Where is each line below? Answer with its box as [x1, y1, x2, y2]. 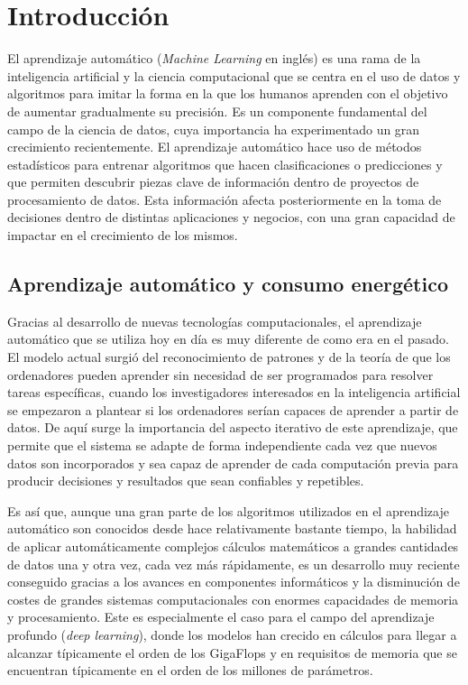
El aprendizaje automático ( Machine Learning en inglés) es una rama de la [7, 49, 421, 68]
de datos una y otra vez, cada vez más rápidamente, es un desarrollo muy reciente [7, 554, 460, 573]
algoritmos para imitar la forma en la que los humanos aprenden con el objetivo [7, 84, 448, 103]
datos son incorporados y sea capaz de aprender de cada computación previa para [7, 453, 459, 472]
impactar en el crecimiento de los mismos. [7, 226, 238, 245]
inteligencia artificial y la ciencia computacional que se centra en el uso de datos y [7, 66, 461, 85]
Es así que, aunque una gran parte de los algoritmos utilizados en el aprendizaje [7, 501, 449, 520]
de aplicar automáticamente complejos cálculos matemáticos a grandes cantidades [7, 536, 459, 555]
